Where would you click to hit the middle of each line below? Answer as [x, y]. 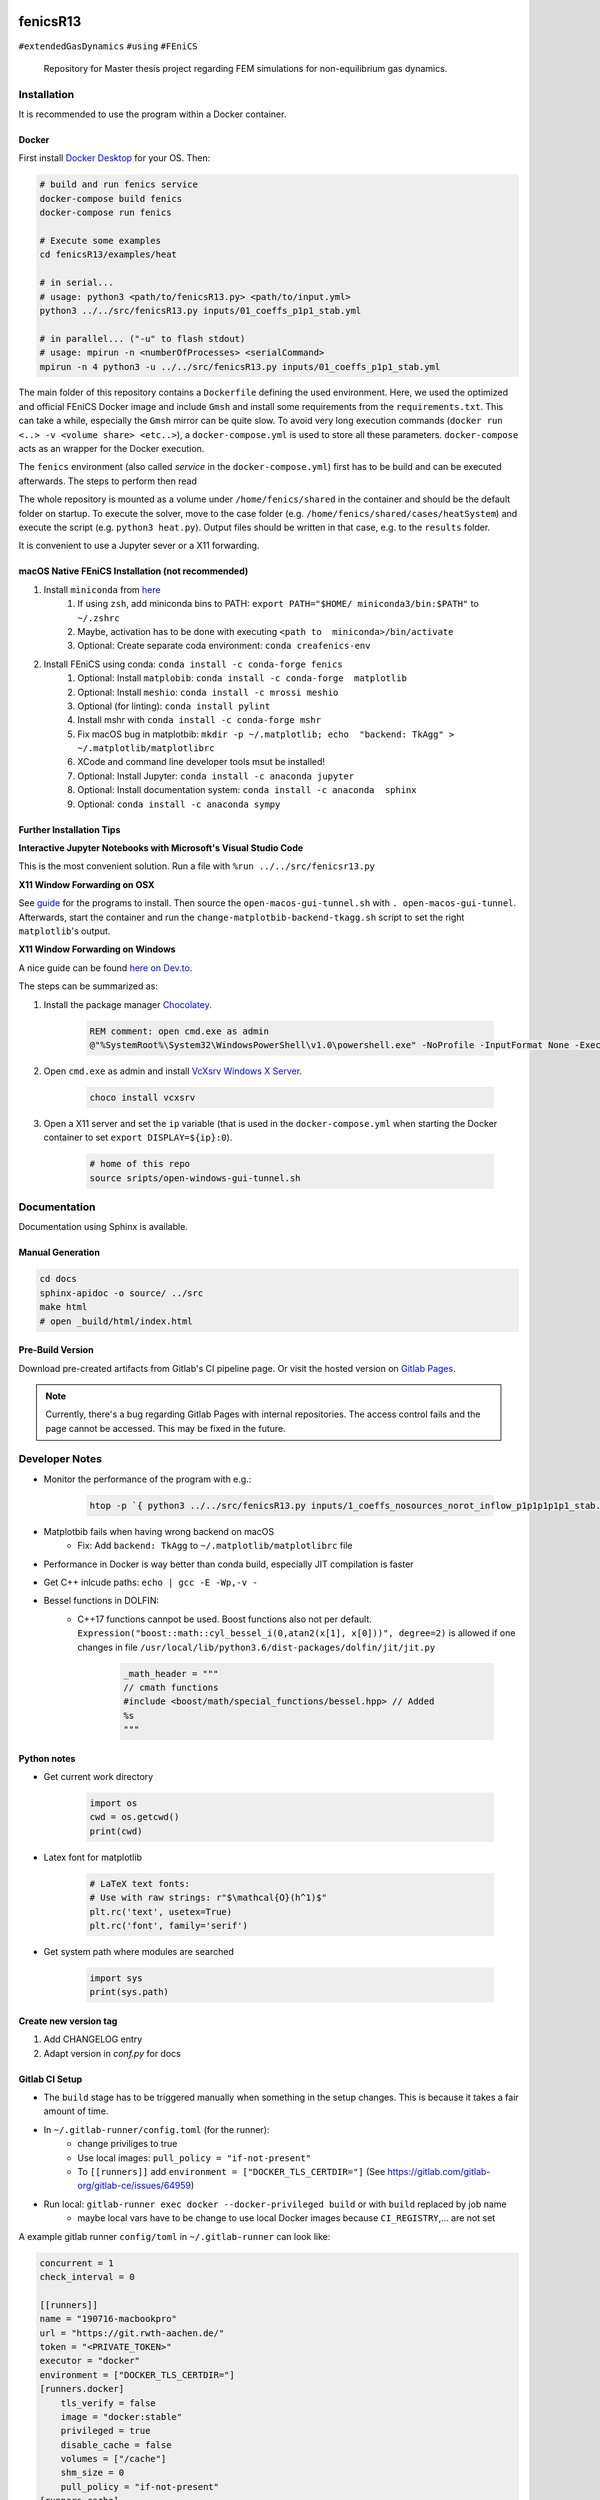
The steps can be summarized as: [88, 986]
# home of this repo [139, 1164]
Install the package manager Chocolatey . [127, 1004]
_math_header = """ [171, 1673]
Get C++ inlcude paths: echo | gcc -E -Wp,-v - [151, 1582]
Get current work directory [98, 1777]
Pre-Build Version [56, 1350]
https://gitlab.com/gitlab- [439, 2172]
